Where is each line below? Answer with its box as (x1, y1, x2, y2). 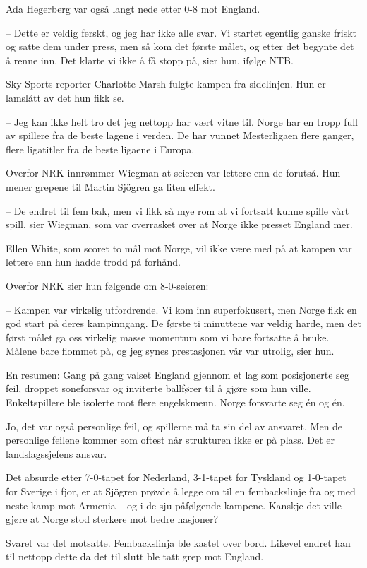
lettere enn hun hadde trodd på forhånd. (6, 254, 181, 269)
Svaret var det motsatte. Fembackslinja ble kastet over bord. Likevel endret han (6, 535, 351, 550)
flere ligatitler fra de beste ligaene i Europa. (6, 141, 195, 156)
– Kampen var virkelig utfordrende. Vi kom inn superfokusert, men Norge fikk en (6, 302, 357, 316)
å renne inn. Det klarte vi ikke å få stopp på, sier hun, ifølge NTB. (6, 52, 294, 67)
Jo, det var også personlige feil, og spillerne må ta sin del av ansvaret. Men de (6, 418, 343, 433)
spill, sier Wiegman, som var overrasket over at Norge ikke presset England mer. (6, 217, 353, 232)
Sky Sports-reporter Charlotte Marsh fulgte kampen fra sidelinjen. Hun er (6, 76, 326, 91)
